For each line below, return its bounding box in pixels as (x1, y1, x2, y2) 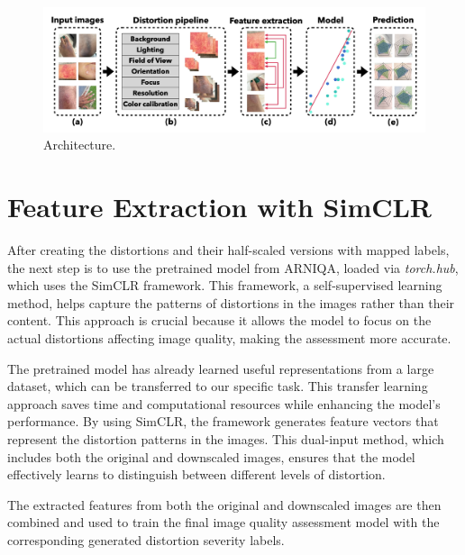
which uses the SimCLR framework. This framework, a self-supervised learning (7, 276, 442, 295)
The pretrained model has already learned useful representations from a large (7, 359, 434, 378)
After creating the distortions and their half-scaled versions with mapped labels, (7, 241, 450, 259)
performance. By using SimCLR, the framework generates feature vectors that (7, 412, 439, 431)
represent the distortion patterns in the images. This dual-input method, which (7, 429, 444, 448)
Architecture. (43, 135, 116, 154)
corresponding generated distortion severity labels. (7, 530, 285, 549)
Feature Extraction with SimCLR (7, 188, 433, 225)
